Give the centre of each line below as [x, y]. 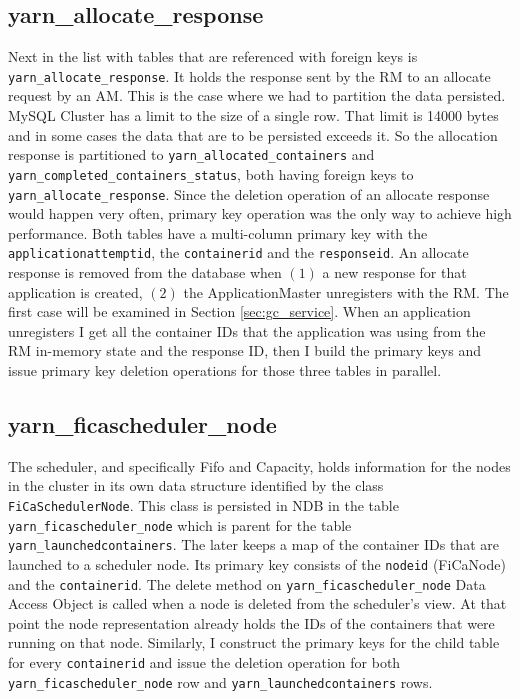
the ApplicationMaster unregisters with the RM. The [346, 291]
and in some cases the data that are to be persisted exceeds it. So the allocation [253, 134]
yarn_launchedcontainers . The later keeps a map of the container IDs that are [253, 544]
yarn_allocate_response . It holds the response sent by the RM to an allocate [249, 75]
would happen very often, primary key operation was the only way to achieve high [260, 213]
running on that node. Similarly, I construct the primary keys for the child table [254, 642]
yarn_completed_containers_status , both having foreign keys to [211, 173]
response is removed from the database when [145, 272]
